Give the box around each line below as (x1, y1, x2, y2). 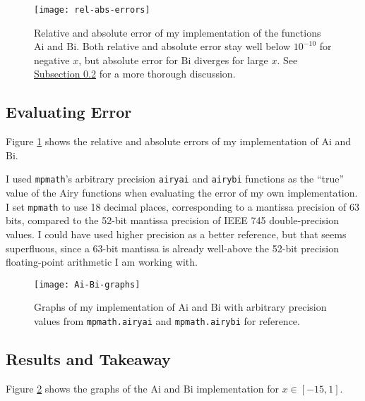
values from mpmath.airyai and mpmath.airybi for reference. (34, 313, 300, 328)
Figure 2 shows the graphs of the (6, 381, 148, 395)
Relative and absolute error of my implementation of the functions (34, 25, 321, 39)
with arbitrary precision (224, 300, 327, 314)
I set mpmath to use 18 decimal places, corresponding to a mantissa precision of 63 (6, 199, 359, 214)
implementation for (196, 381, 279, 395)
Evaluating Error (6, 101, 132, 123)
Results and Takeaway (6, 348, 171, 369)
